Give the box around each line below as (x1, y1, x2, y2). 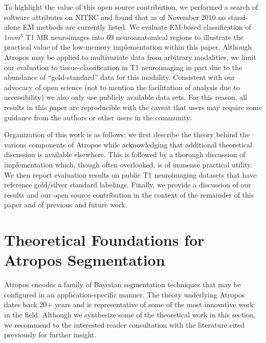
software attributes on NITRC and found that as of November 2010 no (4, 11, 226, 22)
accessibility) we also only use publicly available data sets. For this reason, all (4, 92, 247, 102)
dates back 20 (4, 299, 47, 310)
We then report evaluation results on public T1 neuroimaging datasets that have (4, 169, 257, 180)
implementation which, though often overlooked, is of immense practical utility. (4, 159, 253, 169)
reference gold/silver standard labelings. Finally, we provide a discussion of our (4, 179, 251, 190)
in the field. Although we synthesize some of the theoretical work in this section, (4, 309, 256, 319)
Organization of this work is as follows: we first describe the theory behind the (4, 129, 250, 140)
